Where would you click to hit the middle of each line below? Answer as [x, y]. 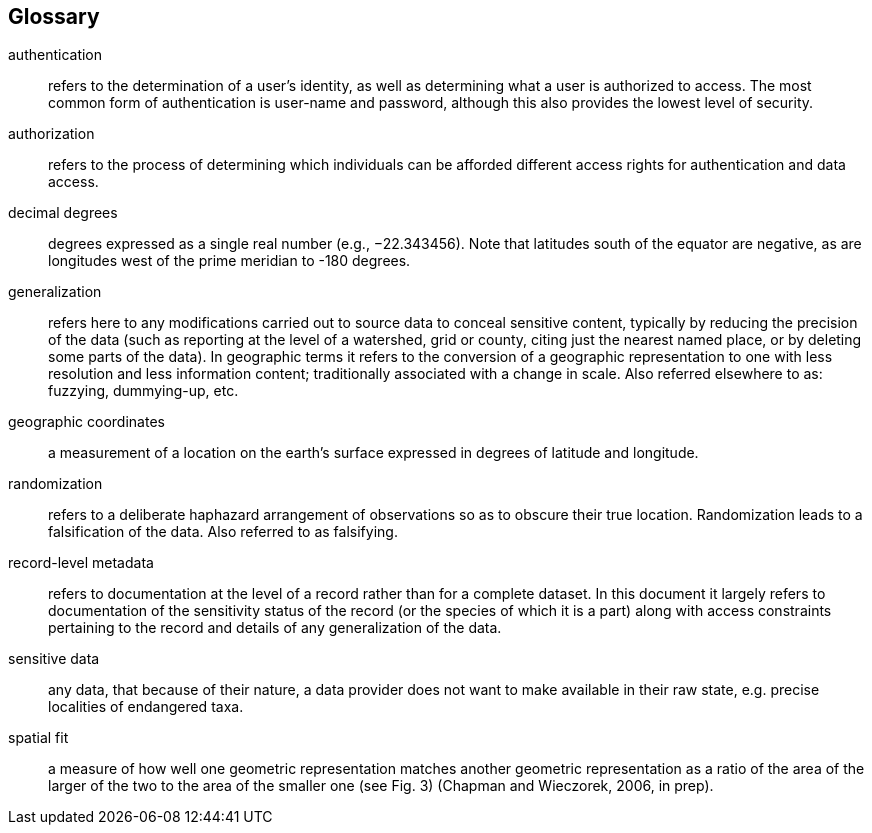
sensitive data [54, 659]
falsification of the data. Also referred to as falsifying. [223, 532]
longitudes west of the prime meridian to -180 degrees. [229, 261]
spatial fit [38, 738]
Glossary [54, 16]
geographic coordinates [86, 422]
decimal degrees [63, 213]
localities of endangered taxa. [146, 707]
